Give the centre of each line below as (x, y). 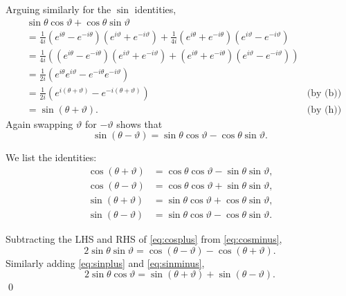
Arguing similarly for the (58, 9)
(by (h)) (324, 110)
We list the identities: (51, 157)
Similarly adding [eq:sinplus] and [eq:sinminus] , (105, 262)
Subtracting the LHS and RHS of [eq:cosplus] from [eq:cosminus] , (144, 239)
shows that (139, 123)
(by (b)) (324, 93)
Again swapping (39, 123)
